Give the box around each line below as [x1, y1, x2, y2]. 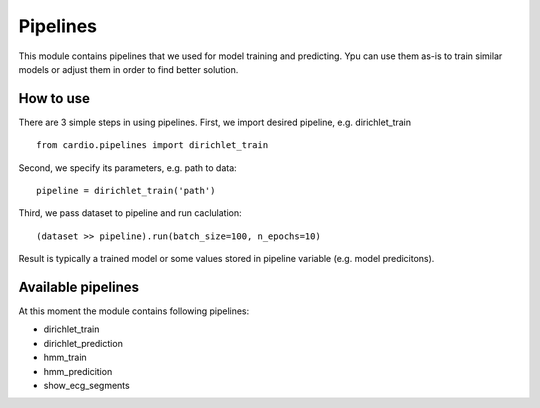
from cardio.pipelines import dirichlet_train [36, 140, 269, 151]
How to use [18, 90, 90, 107]
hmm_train [43, 351, 87, 364]
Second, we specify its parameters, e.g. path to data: [18, 161, 237, 174]
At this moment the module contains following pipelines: [18, 305, 250, 317]
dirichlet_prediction [43, 337, 124, 349]
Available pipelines [18, 279, 140, 295]
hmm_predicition [43, 365, 113, 377]
